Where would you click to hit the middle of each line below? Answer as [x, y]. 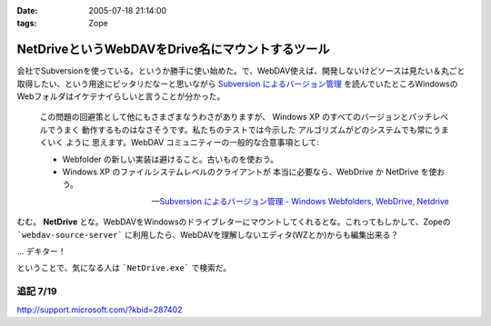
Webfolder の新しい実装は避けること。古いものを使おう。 [170, 159]
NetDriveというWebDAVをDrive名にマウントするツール [173, 49]
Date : [27, 10]
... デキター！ [42, 251]
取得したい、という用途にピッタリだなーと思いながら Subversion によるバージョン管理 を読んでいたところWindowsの [237, 84]
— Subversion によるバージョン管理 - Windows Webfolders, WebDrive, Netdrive [300, 201]
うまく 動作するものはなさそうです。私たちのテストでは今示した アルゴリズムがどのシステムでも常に [244, 129]
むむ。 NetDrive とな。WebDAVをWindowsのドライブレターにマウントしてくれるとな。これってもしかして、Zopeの [234, 222]
